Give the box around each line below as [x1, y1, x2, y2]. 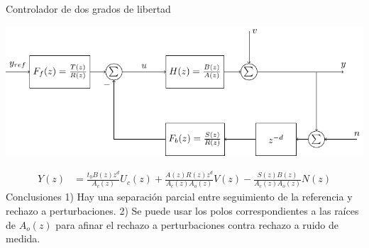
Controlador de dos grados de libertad [6, 1, 171, 16]
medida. [6, 231, 40, 246]
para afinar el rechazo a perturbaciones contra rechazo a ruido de [55, 217, 338, 232]
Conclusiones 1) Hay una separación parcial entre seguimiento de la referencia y [6, 189, 353, 204]
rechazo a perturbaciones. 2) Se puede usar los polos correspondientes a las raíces [6, 203, 359, 218]
